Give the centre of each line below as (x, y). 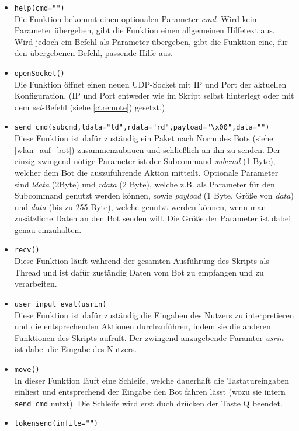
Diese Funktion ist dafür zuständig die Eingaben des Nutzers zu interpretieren (154, 314)
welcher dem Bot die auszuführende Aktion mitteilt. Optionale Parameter (146, 172)
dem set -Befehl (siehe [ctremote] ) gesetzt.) (90, 107)
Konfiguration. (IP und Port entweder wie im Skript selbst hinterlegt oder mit (154, 95)
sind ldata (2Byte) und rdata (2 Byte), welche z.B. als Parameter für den (145, 184)
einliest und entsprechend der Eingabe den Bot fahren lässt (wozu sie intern (150, 392)
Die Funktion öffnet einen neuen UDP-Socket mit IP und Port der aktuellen (150, 84)
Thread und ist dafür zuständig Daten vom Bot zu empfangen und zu (139, 272)
